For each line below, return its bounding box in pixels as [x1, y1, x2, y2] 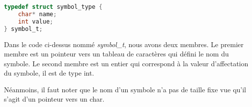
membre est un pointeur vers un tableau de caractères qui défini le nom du [4, 49, 229, 59]
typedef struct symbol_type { [4, 3, 103, 10]
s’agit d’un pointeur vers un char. [4, 94, 105, 104]
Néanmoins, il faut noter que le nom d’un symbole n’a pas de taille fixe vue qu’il [4, 84, 247, 94]
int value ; [18, 18, 54, 25]
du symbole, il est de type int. [4, 68, 94, 78]
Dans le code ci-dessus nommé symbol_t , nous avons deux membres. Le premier [4, 39, 244, 49]
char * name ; [18, 10, 57, 18]
